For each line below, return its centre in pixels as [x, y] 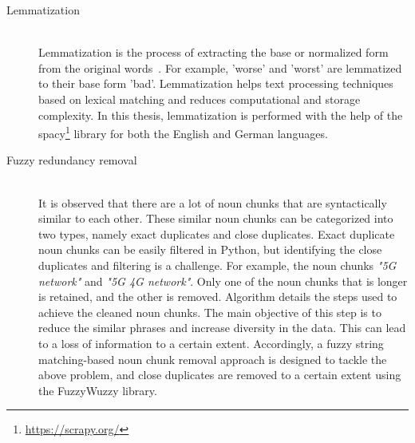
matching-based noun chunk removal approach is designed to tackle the [213, 359]
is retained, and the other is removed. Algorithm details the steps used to [218, 297]
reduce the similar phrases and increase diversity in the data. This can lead [222, 328]
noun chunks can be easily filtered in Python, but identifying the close [210, 249]
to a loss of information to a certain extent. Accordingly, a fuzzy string [211, 343]
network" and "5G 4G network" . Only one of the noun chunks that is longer [223, 281]
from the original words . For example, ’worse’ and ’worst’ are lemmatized [220, 67]
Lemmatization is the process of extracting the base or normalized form [213, 52]
